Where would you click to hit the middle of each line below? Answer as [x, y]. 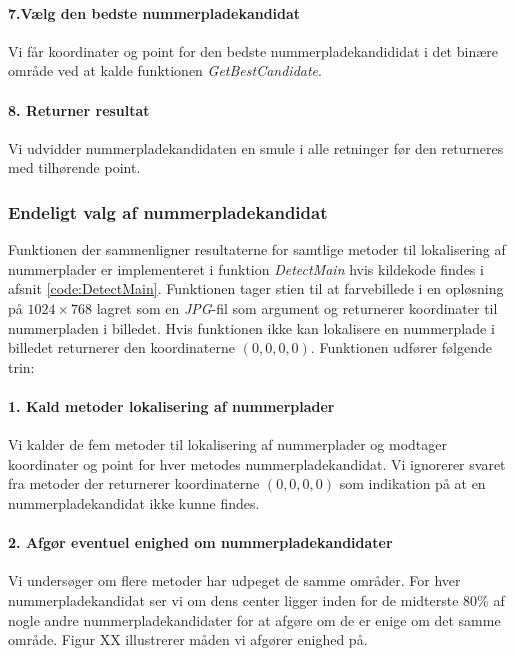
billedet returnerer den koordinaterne [121, 347]
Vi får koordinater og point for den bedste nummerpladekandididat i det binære [253, 50]
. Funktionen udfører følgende [401, 347]
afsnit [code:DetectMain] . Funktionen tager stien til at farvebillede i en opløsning [256, 288]
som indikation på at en [412, 483]
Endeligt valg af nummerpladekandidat [168, 211]
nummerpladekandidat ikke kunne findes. [134, 502]
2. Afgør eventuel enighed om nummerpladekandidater [200, 542]
